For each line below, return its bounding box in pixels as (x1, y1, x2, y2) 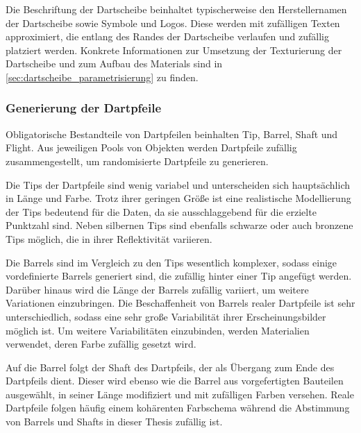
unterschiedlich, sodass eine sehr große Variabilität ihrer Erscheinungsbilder (6, 309, 326, 323)
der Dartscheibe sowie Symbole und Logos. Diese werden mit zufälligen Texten (6, 15, 340, 30)
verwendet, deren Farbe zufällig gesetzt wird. (6, 337, 196, 351)
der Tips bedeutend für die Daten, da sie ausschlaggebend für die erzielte (6, 204, 317, 219)
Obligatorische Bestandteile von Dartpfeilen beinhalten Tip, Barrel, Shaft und (6, 126, 338, 141)
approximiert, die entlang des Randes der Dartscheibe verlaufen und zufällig (6, 29, 329, 44)
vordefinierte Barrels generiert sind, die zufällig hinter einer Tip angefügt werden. (6, 269, 352, 283)
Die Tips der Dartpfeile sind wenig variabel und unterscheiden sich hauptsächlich (6, 177, 351, 192)
